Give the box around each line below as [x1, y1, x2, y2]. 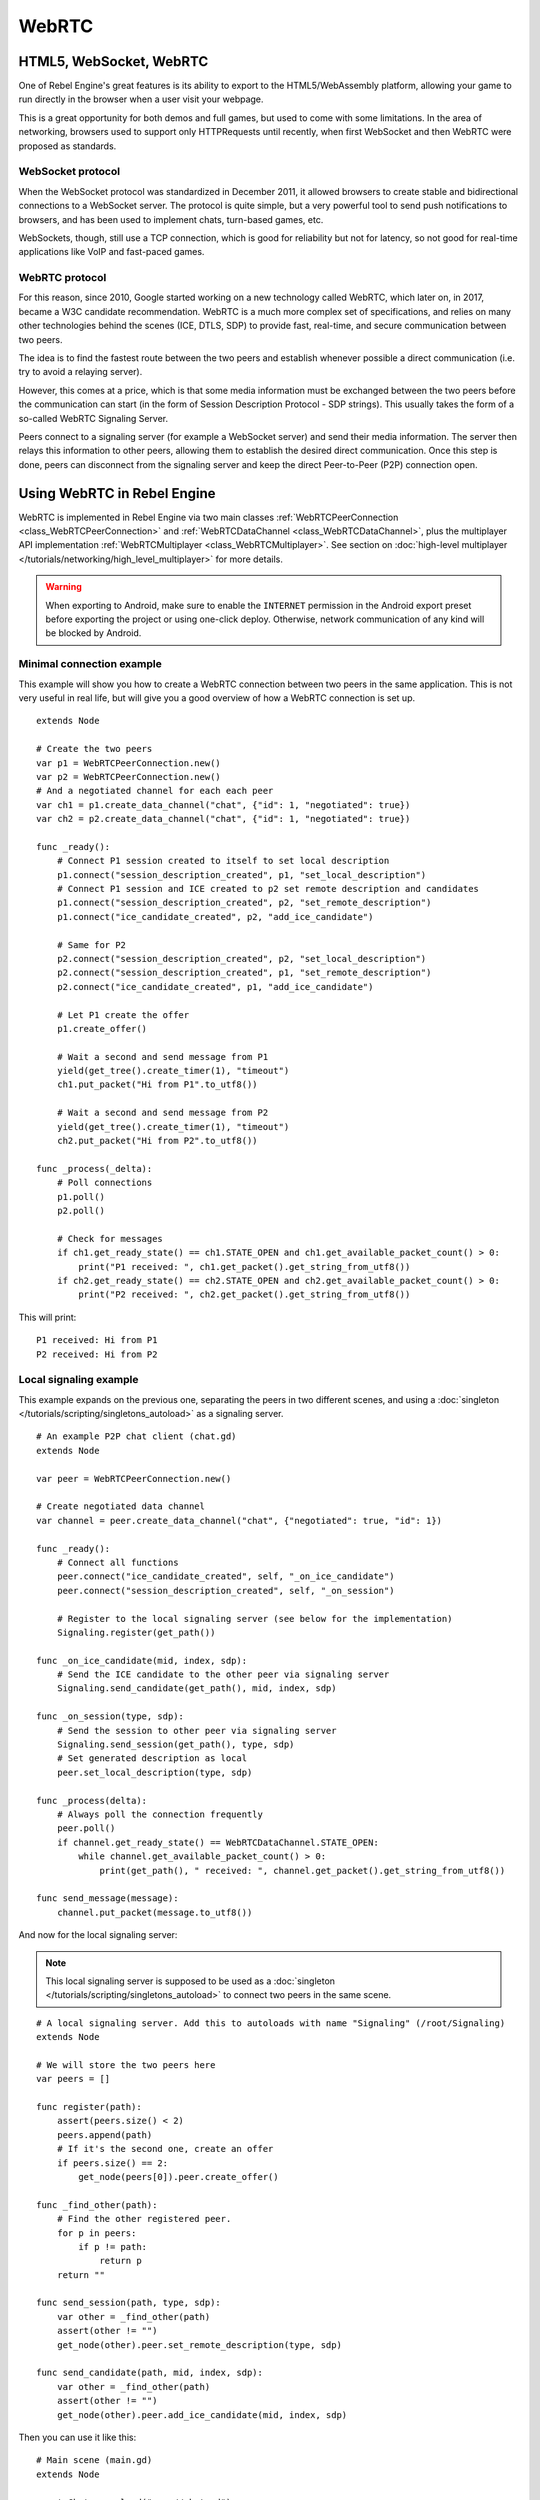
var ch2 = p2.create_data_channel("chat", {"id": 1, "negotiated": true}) [36, 813, 411, 825]
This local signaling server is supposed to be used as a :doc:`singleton [45, 1975, 335, 1987]
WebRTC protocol [18, 271, 107, 285]
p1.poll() [56, 1191, 105, 1202]
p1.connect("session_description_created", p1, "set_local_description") [56, 869, 427, 880]
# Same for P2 [56, 939, 127, 950]
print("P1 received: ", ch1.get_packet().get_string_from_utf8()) [78, 1261, 411, 1272]
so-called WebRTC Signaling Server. [18, 412, 169, 424]
